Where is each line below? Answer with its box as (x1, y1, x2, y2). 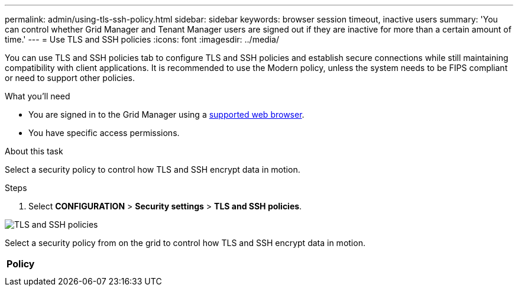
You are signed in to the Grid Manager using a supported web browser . (28, 109, 305, 119)
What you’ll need (5, 91, 70, 101)
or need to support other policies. (5, 73, 135, 83)
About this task (5, 146, 63, 156)
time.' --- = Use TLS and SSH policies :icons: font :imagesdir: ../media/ (5, 34, 279, 44)
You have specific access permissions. (28, 128, 180, 138)
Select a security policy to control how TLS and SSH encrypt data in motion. (5, 164, 300, 174)
